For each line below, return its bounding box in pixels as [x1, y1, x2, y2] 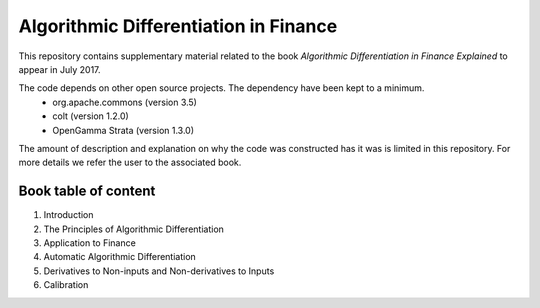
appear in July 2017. [18, 63, 101, 75]
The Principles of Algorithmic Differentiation [43, 223, 225, 235]
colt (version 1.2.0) [52, 110, 129, 122]
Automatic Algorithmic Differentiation [43, 251, 197, 263]
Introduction [43, 209, 94, 221]
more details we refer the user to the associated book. [18, 156, 242, 169]
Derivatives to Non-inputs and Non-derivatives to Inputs [43, 265, 275, 277]
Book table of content [18, 183, 156, 200]
